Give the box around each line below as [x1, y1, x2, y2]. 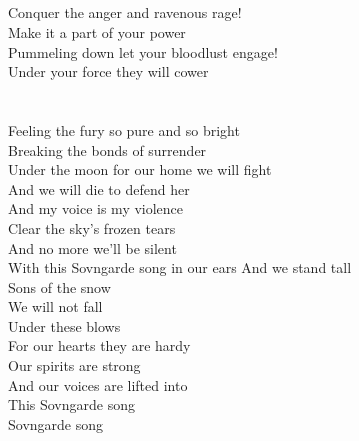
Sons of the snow [8, 276, 111, 297]
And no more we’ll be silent [8, 237, 177, 258]
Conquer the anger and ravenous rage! [8, 2, 242, 23]
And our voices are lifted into [8, 374, 188, 395]
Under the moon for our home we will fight [8, 159, 272, 180]
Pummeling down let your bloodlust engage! [8, 41, 278, 62]
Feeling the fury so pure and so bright [8, 119, 240, 140]
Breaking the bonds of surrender [8, 139, 207, 160]
